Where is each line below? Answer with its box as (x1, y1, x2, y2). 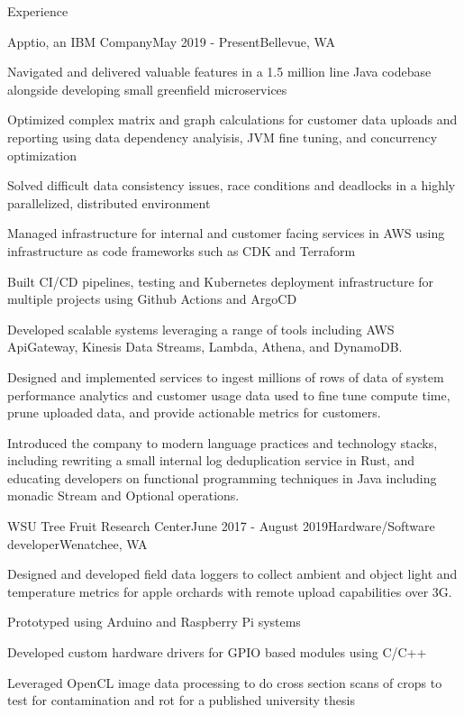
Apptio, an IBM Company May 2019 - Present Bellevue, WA (7, 32, 335, 50)
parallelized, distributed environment (7, 193, 211, 212)
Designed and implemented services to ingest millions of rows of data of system (7, 367, 444, 386)
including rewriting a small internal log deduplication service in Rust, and (7, 451, 415, 470)
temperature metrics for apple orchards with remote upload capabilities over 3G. (7, 582, 452, 600)
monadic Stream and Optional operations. (7, 486, 240, 505)
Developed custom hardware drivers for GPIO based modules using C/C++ (7, 643, 427, 662)
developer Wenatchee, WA (7, 534, 148, 553)
